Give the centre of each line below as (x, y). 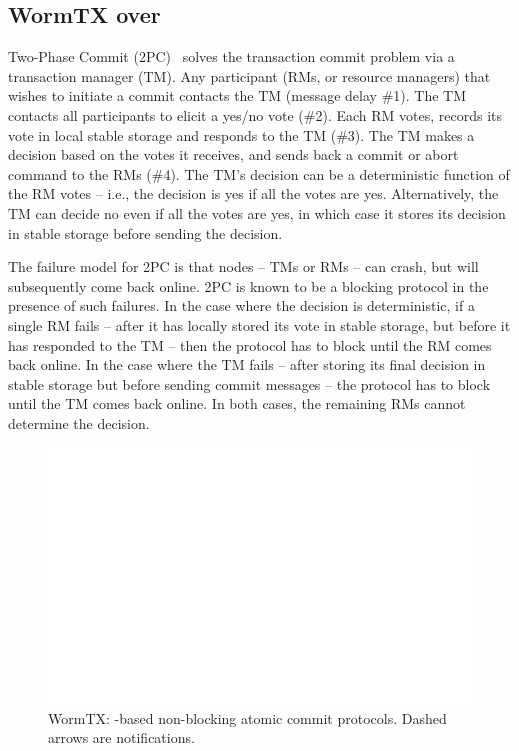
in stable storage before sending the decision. (145, 232)
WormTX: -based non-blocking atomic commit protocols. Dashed (247, 717)
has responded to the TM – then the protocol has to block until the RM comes (250, 344)
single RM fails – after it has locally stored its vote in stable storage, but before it (259, 324)
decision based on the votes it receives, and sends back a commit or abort (233, 154)
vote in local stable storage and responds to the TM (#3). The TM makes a (241, 134)
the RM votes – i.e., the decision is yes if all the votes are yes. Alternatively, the (253, 193)
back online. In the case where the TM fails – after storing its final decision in (247, 364)
